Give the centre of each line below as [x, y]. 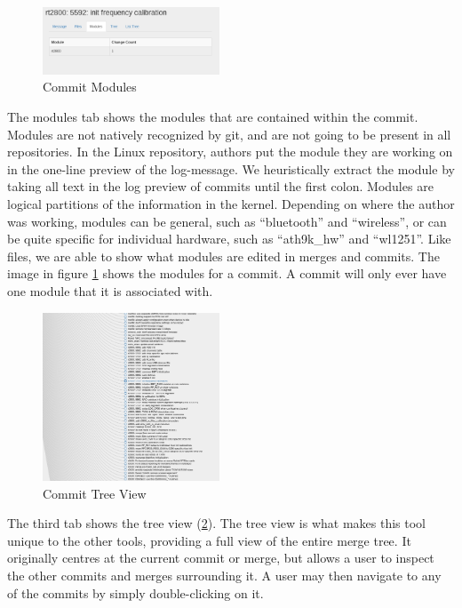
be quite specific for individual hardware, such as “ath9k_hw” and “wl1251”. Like [229, 239]
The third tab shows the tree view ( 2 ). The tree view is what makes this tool [216, 523]
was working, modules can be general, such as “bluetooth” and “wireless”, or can [227, 221]
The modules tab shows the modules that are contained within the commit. [213, 117]
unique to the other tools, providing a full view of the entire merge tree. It [209, 540]
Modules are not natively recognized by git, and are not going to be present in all [229, 134]
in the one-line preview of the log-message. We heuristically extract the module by [231, 168]
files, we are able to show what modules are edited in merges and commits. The [223, 256]
